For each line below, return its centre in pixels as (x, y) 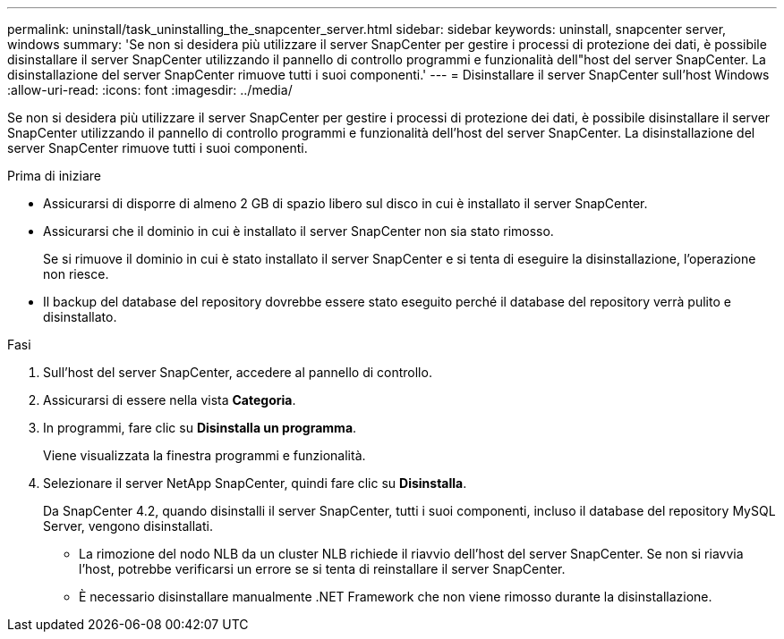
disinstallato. (80, 317)
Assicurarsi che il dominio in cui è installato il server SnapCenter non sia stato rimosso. (298, 231)
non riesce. (76, 274)
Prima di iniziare (54, 176)
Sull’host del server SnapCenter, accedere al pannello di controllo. (238, 372)
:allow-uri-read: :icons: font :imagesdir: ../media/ (150, 90)
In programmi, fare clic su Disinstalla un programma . (200, 428)
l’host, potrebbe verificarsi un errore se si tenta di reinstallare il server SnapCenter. (322, 569)
